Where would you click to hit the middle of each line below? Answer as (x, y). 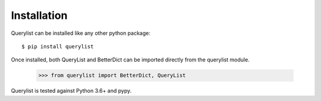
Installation (39, 15)
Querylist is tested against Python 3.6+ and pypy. (71, 91)
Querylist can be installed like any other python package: (81, 33)
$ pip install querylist (58, 46)
